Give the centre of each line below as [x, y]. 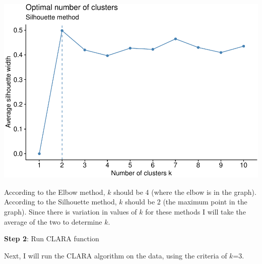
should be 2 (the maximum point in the [186, 202]
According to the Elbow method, [55, 192]
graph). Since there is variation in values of [71, 212]
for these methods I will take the [195, 212]
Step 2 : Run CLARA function [52, 239]
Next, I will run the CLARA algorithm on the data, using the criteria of [116, 255]
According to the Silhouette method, [60, 202]
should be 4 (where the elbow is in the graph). [185, 192]
